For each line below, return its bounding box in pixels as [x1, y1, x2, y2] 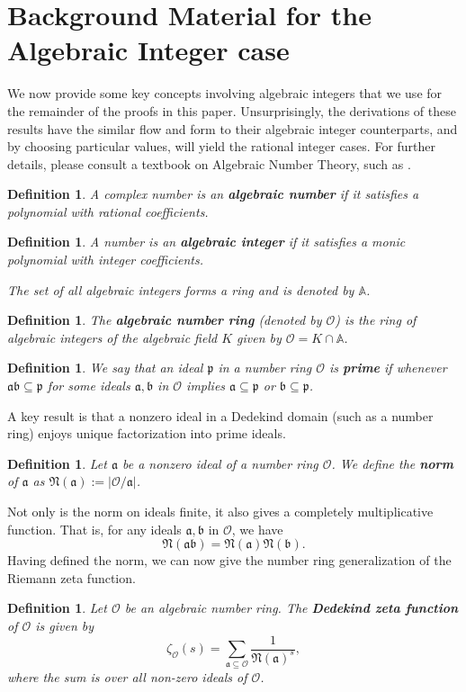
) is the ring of [335, 310, 417, 329]
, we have [231, 519, 283, 538]
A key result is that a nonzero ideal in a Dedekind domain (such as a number [7, 406, 434, 425]
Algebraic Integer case [7, 31, 290, 68]
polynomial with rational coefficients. [7, 202, 209, 220]
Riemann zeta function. [7, 568, 136, 587]
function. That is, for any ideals [7, 519, 182, 538]
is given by [35, 616, 94, 634]
